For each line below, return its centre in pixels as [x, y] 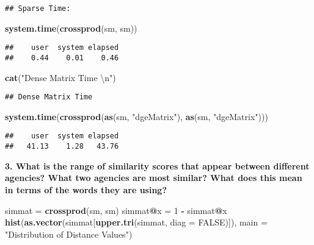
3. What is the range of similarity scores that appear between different [157, 165]
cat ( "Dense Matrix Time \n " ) [60, 77]
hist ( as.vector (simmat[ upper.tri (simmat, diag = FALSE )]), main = [136, 222]
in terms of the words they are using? [86, 189]
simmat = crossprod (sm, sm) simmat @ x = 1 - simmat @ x [116, 210]
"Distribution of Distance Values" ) [69, 234]
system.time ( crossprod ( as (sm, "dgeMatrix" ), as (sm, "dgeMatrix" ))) [137, 116]
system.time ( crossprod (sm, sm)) [71, 28]
